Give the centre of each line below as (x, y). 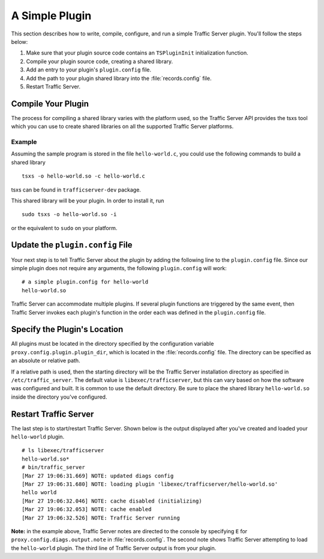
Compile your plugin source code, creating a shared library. (100, 61)
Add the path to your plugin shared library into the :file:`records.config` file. (119, 78)
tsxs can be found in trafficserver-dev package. (76, 190)
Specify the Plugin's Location (67, 329)
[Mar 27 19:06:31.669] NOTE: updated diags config (98, 476)
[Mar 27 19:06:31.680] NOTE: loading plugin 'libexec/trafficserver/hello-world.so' (150, 484)
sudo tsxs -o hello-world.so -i (69, 214)
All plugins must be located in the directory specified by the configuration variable (112, 344)
